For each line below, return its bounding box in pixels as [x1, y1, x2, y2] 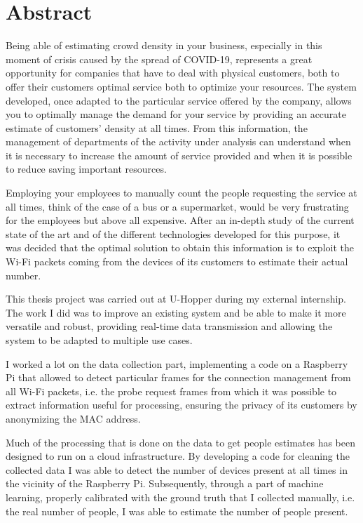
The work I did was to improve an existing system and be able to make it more [6, 305, 346, 319]
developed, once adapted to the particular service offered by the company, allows [6, 93, 352, 107]
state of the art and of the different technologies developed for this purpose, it [6, 226, 341, 241]
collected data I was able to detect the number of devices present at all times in [6, 462, 348, 477]
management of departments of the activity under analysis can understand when [6, 134, 351, 149]
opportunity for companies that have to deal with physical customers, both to [6, 65, 340, 80]
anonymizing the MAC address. [6, 411, 141, 425]
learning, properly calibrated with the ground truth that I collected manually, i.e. [6, 489, 355, 504]
